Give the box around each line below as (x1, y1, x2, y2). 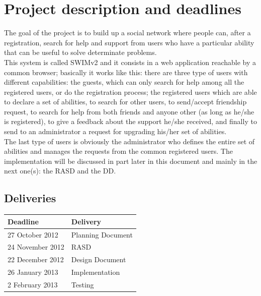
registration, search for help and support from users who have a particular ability (4, 37, 254, 47)
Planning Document (71, 229, 133, 240)
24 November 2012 (8, 242, 64, 252)
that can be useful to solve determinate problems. (4, 47, 157, 57)
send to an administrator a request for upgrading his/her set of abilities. (4, 126, 227, 137)
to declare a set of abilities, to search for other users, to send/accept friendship (4, 96, 247, 107)
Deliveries (4, 190, 56, 206)
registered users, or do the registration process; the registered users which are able (4, 86, 257, 97)
